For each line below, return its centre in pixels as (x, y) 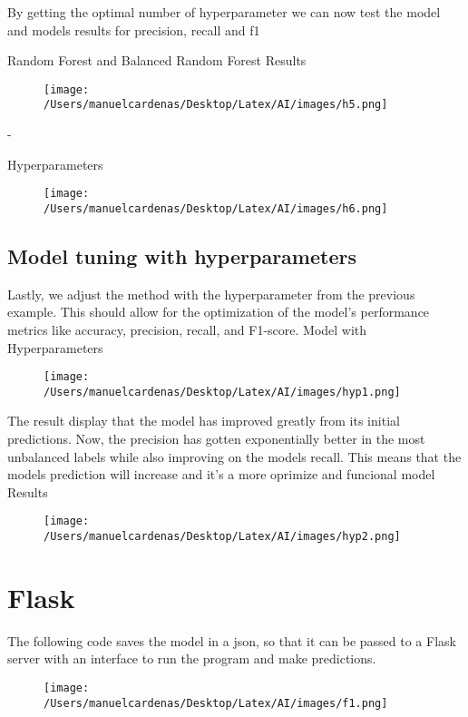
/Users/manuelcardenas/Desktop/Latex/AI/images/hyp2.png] (222, 537)
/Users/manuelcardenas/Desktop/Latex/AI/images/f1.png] (216, 703)
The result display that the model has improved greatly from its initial (204, 421)
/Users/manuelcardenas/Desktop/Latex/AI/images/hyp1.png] (222, 392)
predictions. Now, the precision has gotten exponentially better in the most (216, 439)
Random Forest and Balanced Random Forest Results (157, 60)
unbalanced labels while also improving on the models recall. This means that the (234, 456)
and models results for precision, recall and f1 (134, 29)
